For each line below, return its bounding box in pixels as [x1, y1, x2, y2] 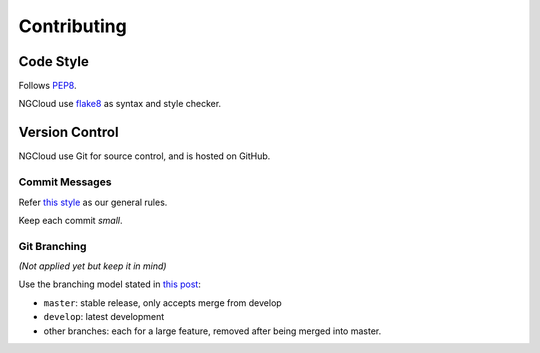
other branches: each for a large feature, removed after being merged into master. [43, 325, 382, 337]
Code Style [18, 53, 89, 70]
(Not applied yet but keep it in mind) [18, 260, 167, 272]
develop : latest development [43, 311, 165, 323]
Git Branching [18, 239, 87, 253]
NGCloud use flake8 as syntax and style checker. [18, 98, 222, 110]
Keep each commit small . [18, 214, 123, 226]
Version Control [18, 124, 119, 141]
